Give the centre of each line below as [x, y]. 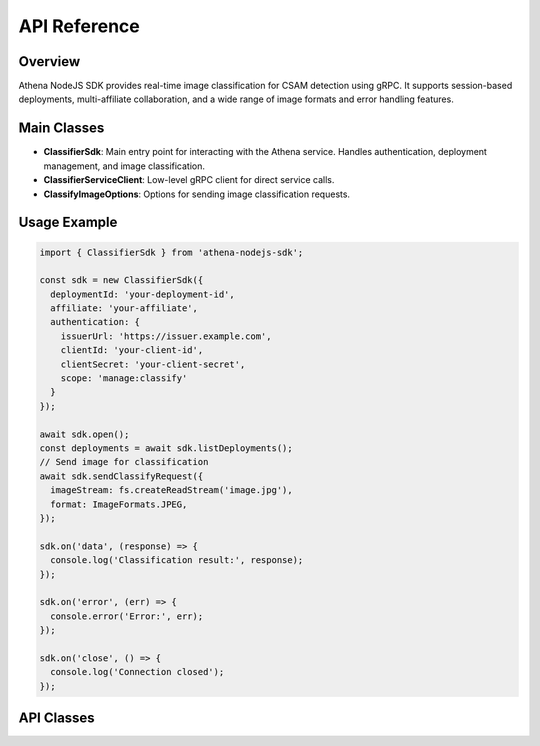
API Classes [56, 718]
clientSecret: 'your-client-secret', [153, 364]
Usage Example [68, 222]
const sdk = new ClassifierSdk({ [121, 280]
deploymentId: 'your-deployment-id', [142, 294]
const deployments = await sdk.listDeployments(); [166, 448]
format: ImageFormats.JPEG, [119, 504]
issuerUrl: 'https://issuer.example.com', [166, 336]
